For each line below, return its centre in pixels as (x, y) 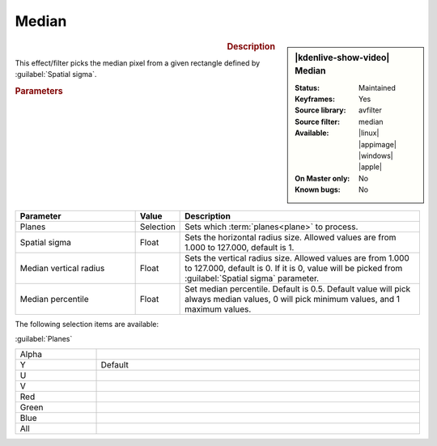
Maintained (378, 87)
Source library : (320, 110)
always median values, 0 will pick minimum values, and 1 (293, 299)
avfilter (370, 110)
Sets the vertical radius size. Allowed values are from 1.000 (297, 257)
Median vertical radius (62, 268)
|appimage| (378, 144)
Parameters (39, 91)
